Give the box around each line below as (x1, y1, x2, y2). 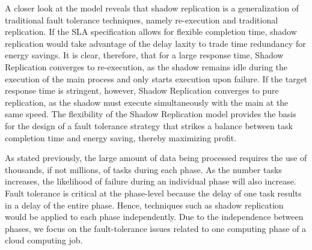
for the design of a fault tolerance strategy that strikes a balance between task (5, 119, 293, 132)
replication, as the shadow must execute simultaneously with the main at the (5, 96, 289, 108)
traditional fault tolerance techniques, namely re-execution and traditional (5, 13, 278, 26)
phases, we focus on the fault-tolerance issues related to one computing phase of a (5, 222, 307, 234)
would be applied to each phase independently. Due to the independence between (5, 210, 304, 223)
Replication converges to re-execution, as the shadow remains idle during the (5, 60, 288, 73)
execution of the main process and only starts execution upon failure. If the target (5, 72, 308, 85)
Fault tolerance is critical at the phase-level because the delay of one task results (5, 186, 302, 199)
